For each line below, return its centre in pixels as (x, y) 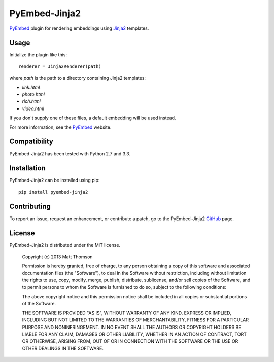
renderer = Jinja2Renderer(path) (60, 66)
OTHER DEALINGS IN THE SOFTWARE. (63, 348)
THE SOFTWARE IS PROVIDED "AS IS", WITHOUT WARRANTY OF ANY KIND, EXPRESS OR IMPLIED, (127, 313)
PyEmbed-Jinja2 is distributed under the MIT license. (65, 245)
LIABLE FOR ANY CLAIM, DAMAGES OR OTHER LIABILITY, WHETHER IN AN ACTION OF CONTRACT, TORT (134, 334)
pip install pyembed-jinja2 (53, 192)
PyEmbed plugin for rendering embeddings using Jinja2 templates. (79, 28)
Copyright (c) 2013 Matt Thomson (58, 257)
